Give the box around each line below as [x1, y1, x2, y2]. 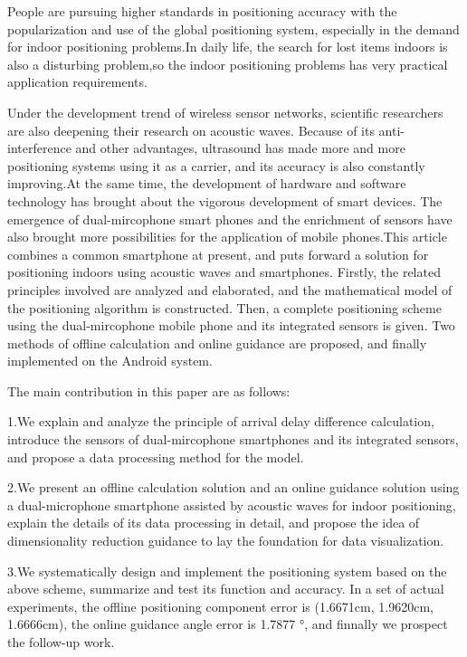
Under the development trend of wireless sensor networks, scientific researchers [7, 102, 443, 121]
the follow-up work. [7, 633, 115, 651]
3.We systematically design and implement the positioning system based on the [7, 561, 447, 580]
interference [7, 138, 71, 157]
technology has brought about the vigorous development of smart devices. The [7, 191, 443, 210]
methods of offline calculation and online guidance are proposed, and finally [7, 333, 427, 352]
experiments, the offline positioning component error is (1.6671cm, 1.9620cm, [7, 596, 434, 615]
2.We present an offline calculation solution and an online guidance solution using [7, 478, 460, 497]
